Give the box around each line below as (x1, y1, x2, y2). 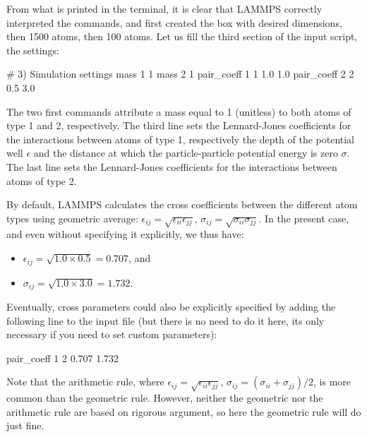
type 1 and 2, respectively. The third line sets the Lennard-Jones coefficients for (6, 118, 351, 133)
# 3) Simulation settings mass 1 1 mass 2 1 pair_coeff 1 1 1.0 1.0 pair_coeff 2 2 (6, 66, 354, 81)
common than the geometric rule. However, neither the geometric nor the (6, 390, 323, 405)
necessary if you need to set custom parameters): (6, 327, 217, 342)
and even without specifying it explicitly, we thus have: (6, 227, 244, 241)
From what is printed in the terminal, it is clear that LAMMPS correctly (6, 1, 323, 16)
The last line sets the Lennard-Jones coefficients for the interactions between (6, 159, 337, 174)
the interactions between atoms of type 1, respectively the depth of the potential (6, 131, 355, 146)
